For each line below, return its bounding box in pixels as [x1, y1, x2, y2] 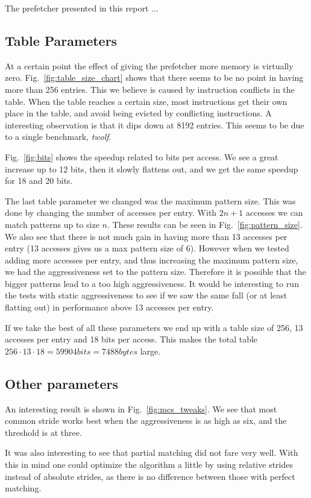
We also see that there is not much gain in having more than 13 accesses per [5, 230, 287, 242]
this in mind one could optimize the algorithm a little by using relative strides [5, 458, 293, 471]
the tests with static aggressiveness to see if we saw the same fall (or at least [5, 289, 287, 301]
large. [140, 344, 161, 357]
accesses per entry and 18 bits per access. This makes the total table [5, 333, 258, 345]
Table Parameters [5, 31, 118, 49]
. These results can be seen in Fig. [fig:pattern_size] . [107, 218, 303, 230]
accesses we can [245, 206, 303, 219]
